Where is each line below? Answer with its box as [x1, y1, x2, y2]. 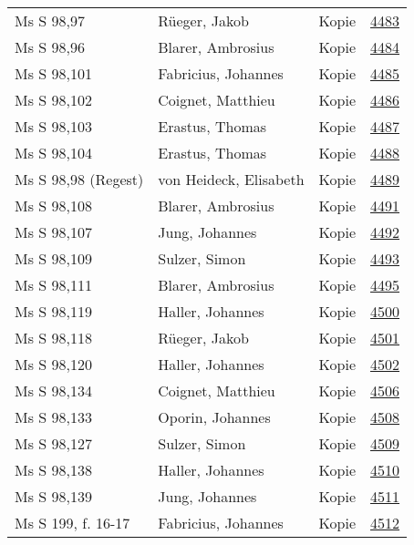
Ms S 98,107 [15, 221, 92, 242]
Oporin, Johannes [158, 406, 271, 427]
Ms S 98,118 [15, 327, 92, 348]
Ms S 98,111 [15, 274, 92, 295]
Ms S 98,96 [15, 36, 85, 57]
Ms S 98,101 [15, 63, 92, 84]
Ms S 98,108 [15, 195, 92, 216]
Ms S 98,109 [15, 248, 92, 269]
